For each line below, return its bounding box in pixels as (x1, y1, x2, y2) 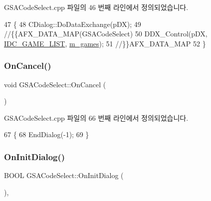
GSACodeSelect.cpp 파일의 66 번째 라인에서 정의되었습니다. (4, 112, 189, 123)
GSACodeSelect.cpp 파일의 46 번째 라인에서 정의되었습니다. (4, 2, 189, 12)
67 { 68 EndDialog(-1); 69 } (4, 129, 89, 140)
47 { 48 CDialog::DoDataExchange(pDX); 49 (4, 18, 141, 29)
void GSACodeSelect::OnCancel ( (4, 79, 106, 89)
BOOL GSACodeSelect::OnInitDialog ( (4, 170, 124, 181)
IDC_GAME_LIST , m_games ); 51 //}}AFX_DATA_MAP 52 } (4, 38, 206, 48)
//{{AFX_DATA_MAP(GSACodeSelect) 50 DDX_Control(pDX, (4, 28, 208, 39)
